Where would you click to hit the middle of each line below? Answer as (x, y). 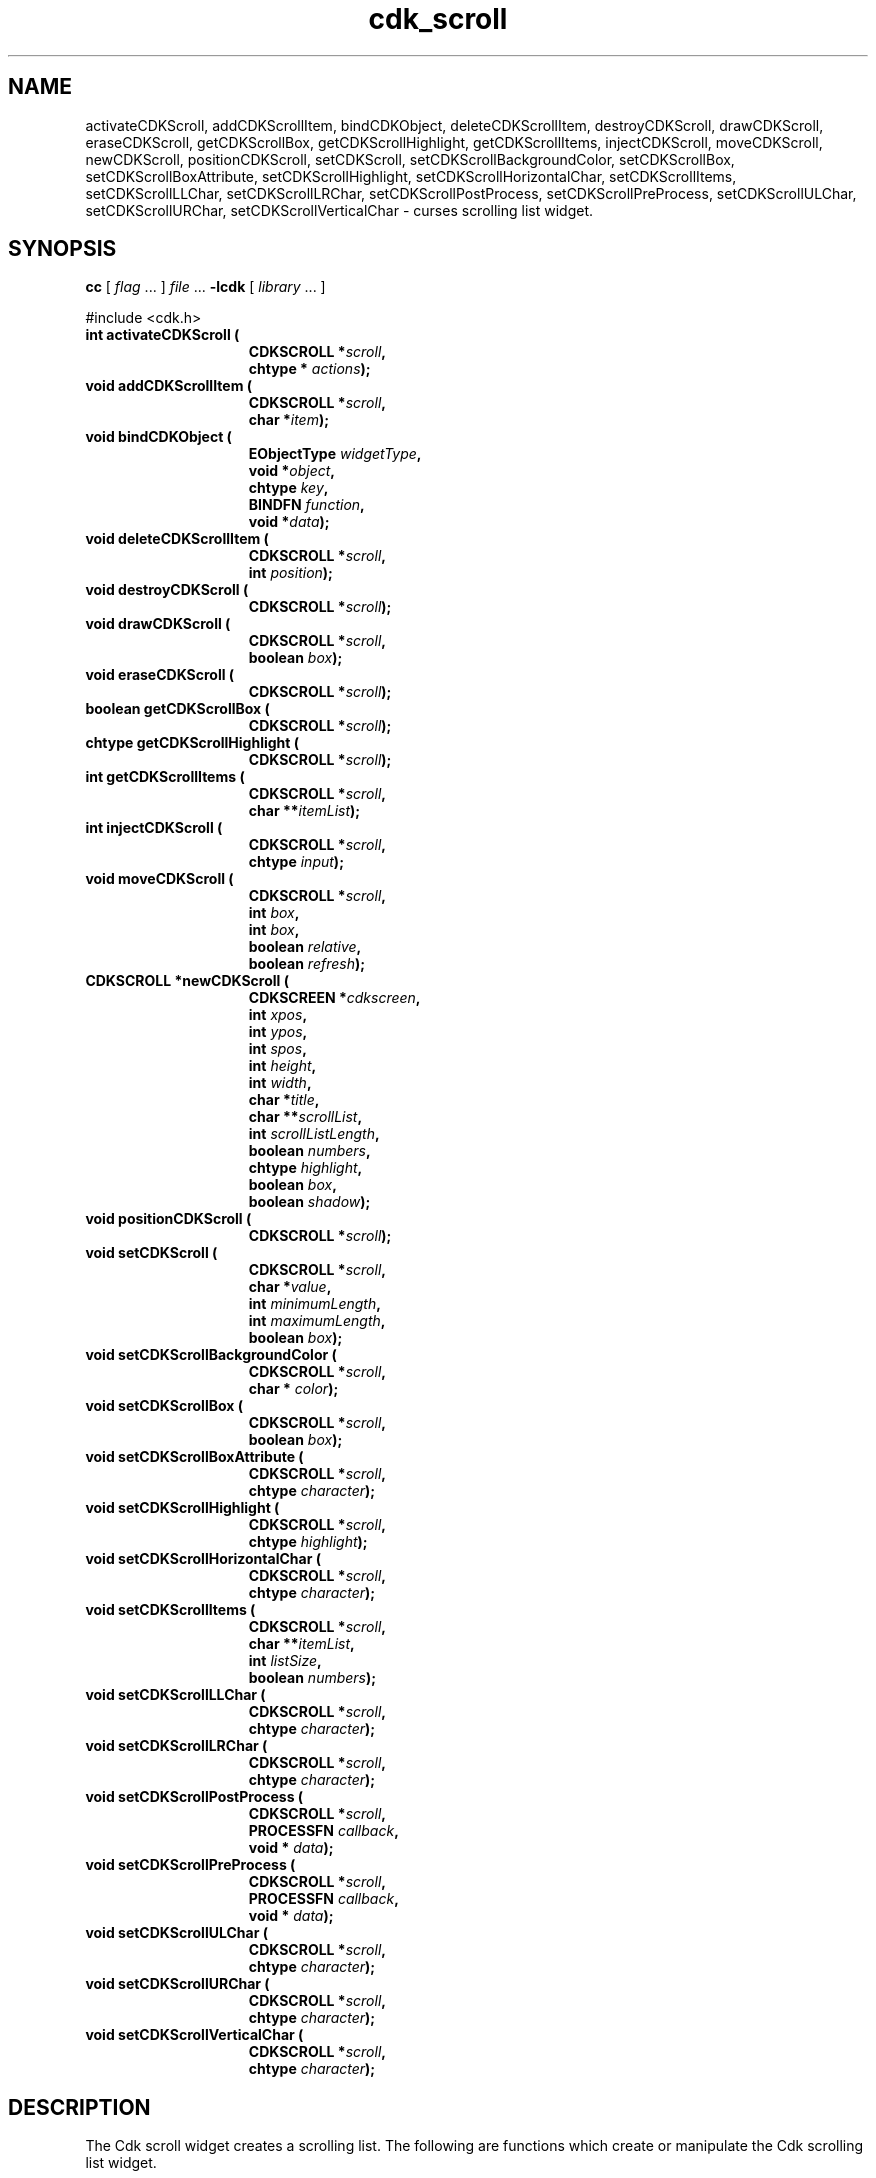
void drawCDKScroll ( (158, 624)
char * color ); (293, 1389)
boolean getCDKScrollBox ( (177, 709)
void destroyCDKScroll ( (167, 590)
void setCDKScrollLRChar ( (176, 1746)
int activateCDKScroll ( (162, 335)
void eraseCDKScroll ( (160, 675)
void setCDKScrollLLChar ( (175, 1695)
